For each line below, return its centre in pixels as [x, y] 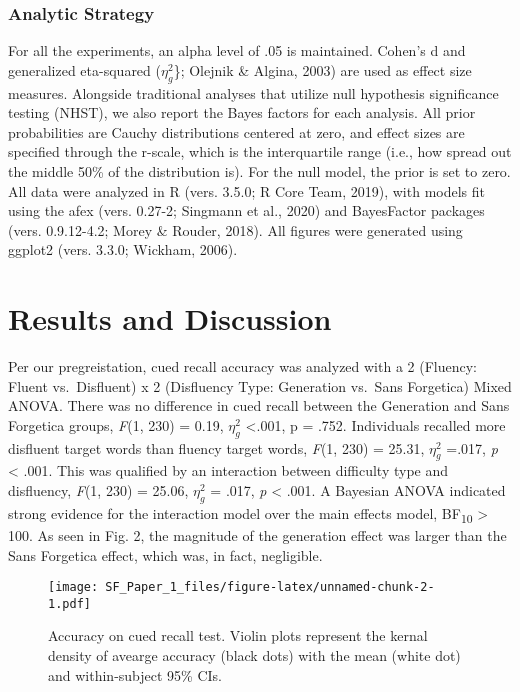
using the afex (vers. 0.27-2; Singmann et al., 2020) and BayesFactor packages [246, 210]
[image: [73, 587]
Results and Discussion [170, 318]
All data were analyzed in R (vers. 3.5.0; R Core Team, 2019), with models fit [247, 190]
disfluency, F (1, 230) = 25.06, [98, 490]
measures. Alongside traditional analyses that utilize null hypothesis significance [253, 92]
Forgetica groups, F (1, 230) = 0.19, [116, 424]
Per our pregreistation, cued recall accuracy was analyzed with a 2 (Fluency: [242, 366]
